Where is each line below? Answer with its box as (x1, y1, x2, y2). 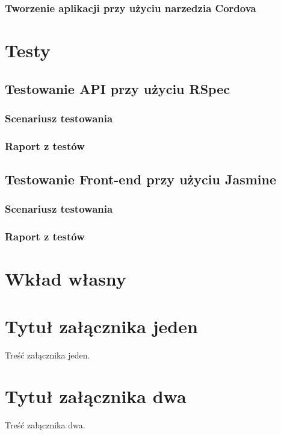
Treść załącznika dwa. (5, 419, 85, 431)
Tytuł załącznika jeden (5, 313, 198, 338)
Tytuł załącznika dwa (5, 384, 187, 408)
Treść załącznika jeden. (5, 348, 90, 361)
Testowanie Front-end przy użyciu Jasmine (5, 170, 276, 189)
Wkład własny (5, 266, 126, 291)
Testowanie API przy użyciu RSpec (5, 79, 230, 98)
